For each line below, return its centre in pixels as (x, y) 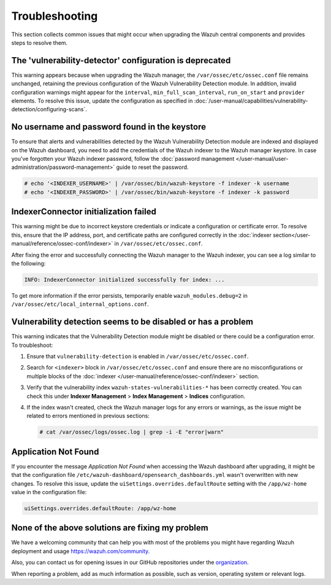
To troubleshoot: (32, 345)
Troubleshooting (55, 16)
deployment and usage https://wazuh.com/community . (81, 551)
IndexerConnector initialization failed (84, 212)
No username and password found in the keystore (109, 127)
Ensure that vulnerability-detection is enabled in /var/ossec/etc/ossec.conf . (138, 356)
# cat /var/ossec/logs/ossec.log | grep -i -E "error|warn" (132, 432)
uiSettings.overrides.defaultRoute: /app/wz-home (100, 508)
